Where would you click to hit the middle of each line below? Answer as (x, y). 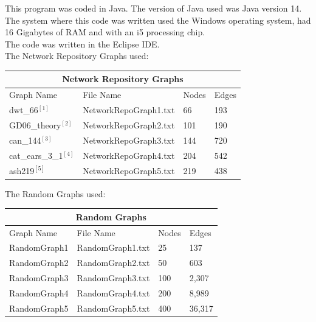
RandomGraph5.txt (113, 308)
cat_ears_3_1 (36, 155)
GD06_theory (35, 125)
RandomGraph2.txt (113, 263)
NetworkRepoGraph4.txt (129, 155)
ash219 (22, 170)
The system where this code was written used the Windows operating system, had (158, 20)
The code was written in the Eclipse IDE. (82, 44)
